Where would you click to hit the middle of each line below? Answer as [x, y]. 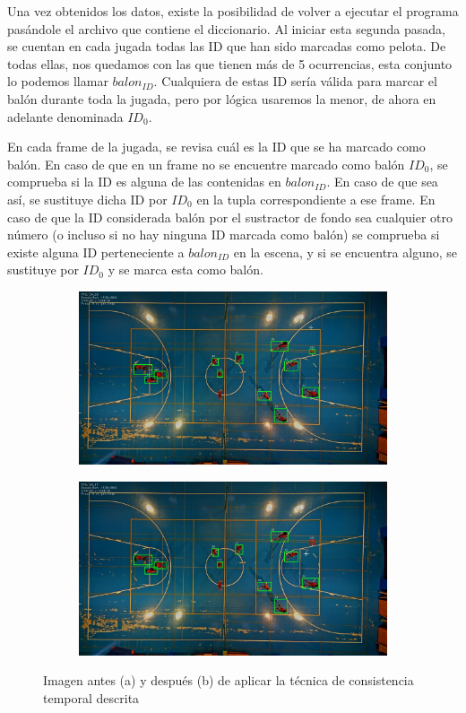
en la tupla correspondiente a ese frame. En [316, 199]
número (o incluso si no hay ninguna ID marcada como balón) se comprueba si [224, 235]
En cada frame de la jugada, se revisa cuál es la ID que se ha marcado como [216, 147]
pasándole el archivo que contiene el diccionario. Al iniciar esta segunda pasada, [226, 28]
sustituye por [43, 270]
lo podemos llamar [58, 81]
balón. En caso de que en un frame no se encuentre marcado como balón [206, 164]
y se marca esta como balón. [186, 270]
